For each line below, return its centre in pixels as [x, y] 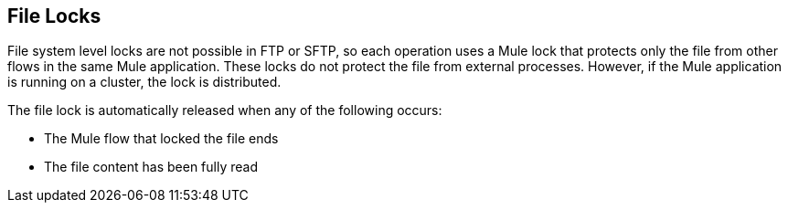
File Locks [54, 16]
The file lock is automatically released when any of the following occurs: [225, 110]
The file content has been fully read [151, 167]
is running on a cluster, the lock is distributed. [144, 82]
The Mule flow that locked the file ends [161, 139]
